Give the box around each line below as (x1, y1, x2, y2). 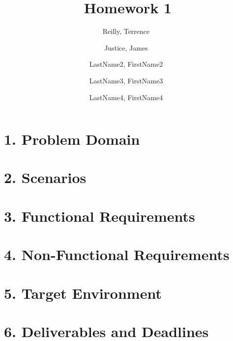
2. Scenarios (4, 167, 87, 187)
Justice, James (104, 42, 148, 52)
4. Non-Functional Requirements (4, 244, 230, 264)
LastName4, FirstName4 (89, 92, 163, 102)
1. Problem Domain (4, 129, 140, 149)
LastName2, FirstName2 (89, 59, 163, 69)
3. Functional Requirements (4, 206, 195, 226)
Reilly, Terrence (102, 26, 150, 36)
